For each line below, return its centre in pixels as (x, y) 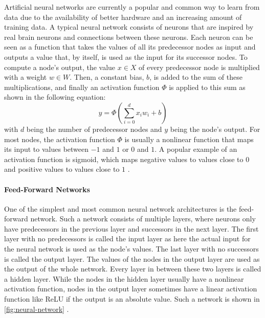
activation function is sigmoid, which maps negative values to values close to (124, 159)
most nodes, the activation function (60, 139)
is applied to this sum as (207, 87)
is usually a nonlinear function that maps (189, 139)
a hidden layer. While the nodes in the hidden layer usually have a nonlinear (124, 278)
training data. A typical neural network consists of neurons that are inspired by (129, 27)
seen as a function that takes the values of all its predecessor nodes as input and (130, 47)
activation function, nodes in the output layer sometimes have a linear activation (131, 289)
